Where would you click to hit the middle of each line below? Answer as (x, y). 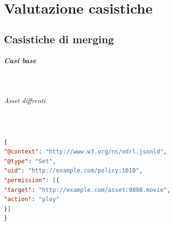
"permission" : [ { (32, 181)
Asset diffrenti (25, 100)
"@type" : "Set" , (30, 161)
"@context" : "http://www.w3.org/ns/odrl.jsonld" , (86, 152)
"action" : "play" (32, 199)
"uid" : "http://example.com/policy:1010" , (73, 171)
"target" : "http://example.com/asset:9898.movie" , (87, 190)
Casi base (20, 60)
